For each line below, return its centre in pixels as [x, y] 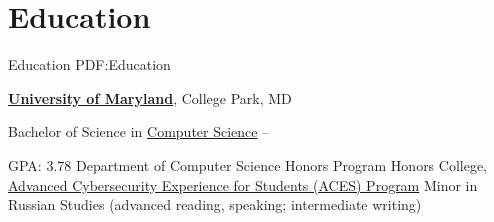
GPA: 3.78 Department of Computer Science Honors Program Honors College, [248, 164]
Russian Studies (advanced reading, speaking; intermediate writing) [215, 204]
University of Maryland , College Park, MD [150, 97]
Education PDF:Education [89, 64]
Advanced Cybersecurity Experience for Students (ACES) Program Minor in [243, 184]
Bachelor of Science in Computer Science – [139, 131]
